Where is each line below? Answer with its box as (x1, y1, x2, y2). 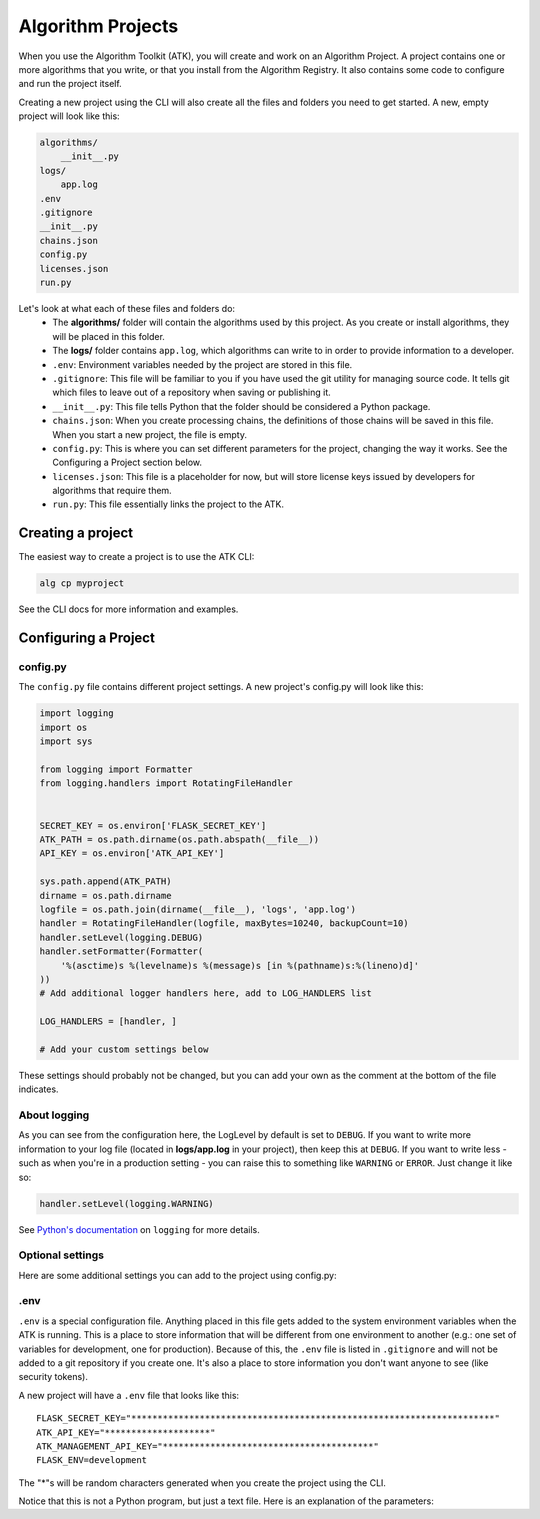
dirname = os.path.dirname (39, 890, 172, 901)
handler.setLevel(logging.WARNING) (39, 1198, 214, 1209)
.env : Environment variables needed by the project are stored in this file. (52, 358, 353, 370)
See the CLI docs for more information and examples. (18, 603, 239, 615)
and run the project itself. (18, 78, 122, 90)
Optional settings (18, 1248, 105, 1262)
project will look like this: (18, 110, 120, 122)
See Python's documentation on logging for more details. (18, 1223, 260, 1235)
